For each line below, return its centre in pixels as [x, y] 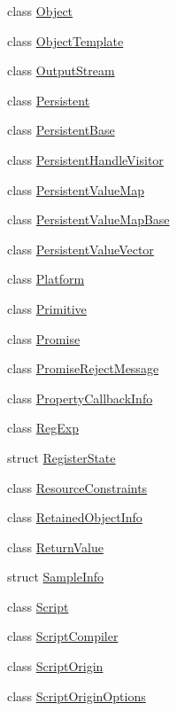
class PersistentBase [61, 130]
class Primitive [47, 308]
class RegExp [43, 428]
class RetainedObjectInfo [75, 517]
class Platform [46, 279]
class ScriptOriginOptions [77, 695]
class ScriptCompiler [63, 636]
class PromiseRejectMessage [83, 368]
